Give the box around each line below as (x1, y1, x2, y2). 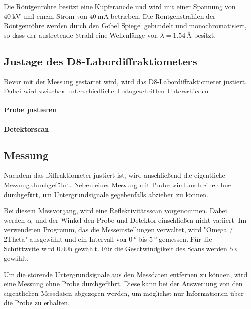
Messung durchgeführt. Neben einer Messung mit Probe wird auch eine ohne (4, 179, 231, 189)
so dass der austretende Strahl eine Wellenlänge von (4, 30, 158, 40)
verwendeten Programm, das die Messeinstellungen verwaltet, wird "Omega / (4, 224, 233, 234)
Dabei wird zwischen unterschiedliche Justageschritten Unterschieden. (4, 86, 211, 96)
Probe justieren (4, 105, 57, 115)
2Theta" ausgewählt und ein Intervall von (4, 233, 127, 244)
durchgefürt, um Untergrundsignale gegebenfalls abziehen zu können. (4, 189, 208, 199)
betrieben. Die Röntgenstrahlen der (110, 11, 216, 21)
